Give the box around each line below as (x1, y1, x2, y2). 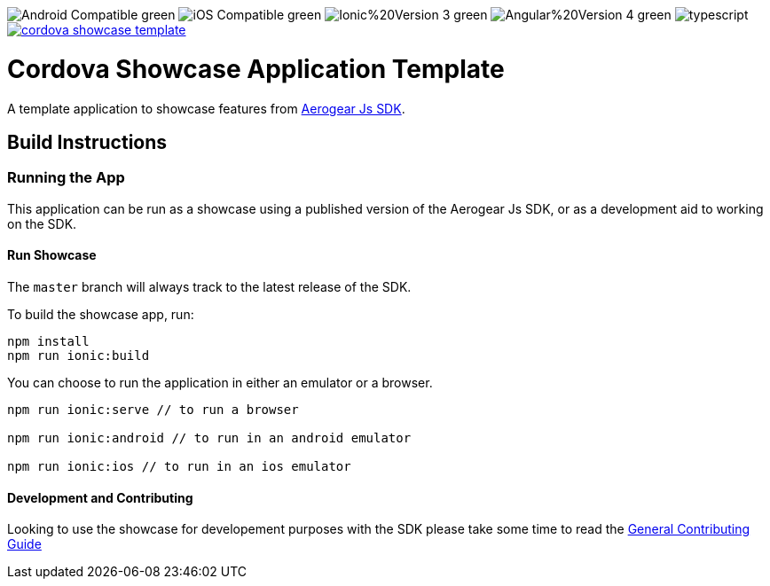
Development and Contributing (7, 489, 193, 505)
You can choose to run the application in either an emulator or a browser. (7, 374, 433, 390)
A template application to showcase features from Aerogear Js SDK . (7, 100, 405, 116)
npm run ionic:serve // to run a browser (7, 402, 299, 417)
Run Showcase (7, 247, 97, 263)
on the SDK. (7, 215, 77, 231)
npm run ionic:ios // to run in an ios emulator (7, 458, 351, 473)
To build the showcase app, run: (7, 306, 194, 322)
